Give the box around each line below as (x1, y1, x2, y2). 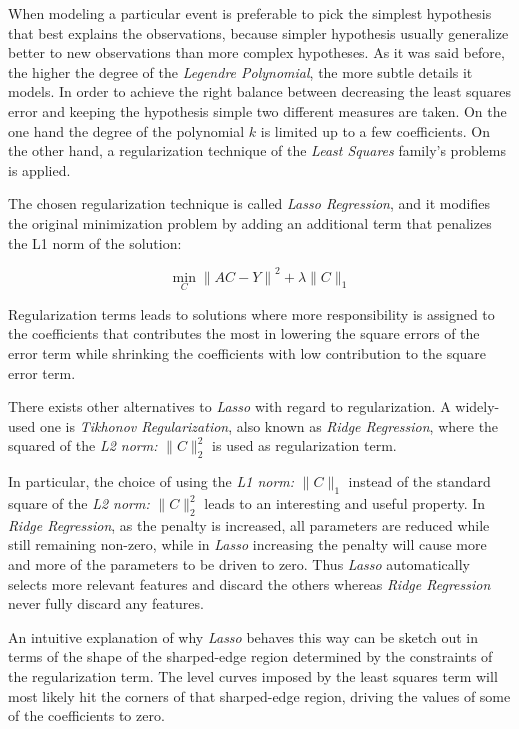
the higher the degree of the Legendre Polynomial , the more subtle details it (8, 61, 473, 82)
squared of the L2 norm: (8, 435, 158, 456)
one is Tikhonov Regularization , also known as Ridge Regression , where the (39, 415, 499, 436)
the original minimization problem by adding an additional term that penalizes (8, 212, 492, 233)
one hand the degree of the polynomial (8, 120, 245, 141)
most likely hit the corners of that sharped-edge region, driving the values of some (8, 685, 511, 706)
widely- (455, 396, 500, 417)
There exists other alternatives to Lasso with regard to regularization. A (8, 396, 451, 417)
